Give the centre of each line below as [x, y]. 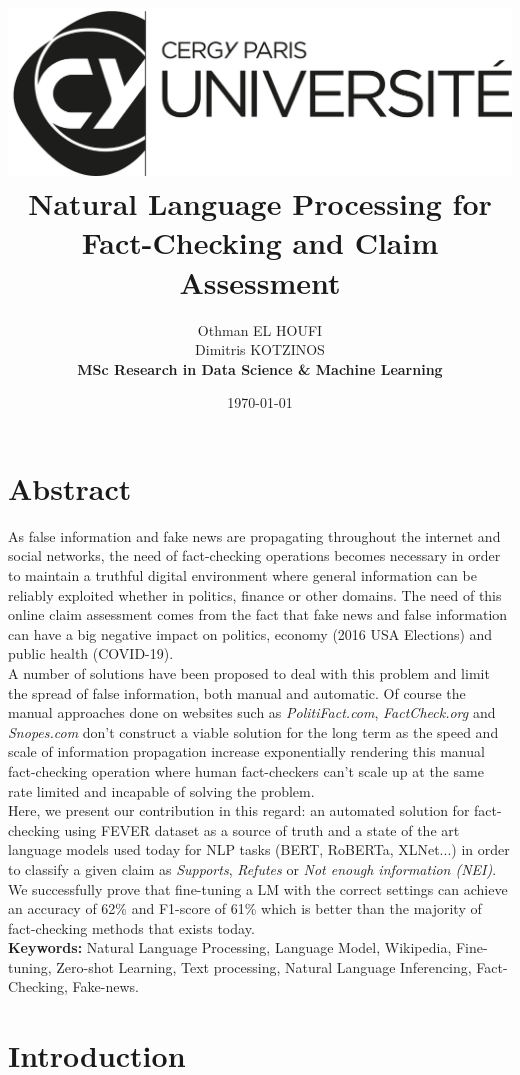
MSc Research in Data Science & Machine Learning [260, 368]
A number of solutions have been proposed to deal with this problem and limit [249, 672]
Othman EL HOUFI [260, 329]
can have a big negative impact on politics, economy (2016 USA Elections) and [250, 633]
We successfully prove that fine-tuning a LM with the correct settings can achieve [258, 888]
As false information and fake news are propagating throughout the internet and [254, 535]
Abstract [70, 487]
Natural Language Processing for [260, 203]
